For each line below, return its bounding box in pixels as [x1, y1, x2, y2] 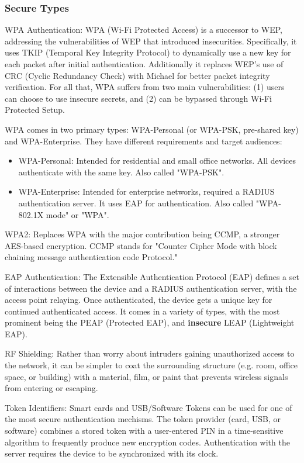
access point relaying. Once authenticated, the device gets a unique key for [5, 293, 272, 306]
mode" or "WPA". [46, 208, 109, 220]
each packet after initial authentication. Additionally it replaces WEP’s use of [5, 58, 284, 70]
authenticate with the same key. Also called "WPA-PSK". [18, 165, 224, 178]
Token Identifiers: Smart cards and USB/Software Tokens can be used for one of [5, 401, 292, 413]
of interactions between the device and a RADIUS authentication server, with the [5, 282, 297, 294]
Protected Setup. [5, 103, 65, 116]
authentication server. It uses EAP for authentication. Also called [18, 196, 254, 209]
